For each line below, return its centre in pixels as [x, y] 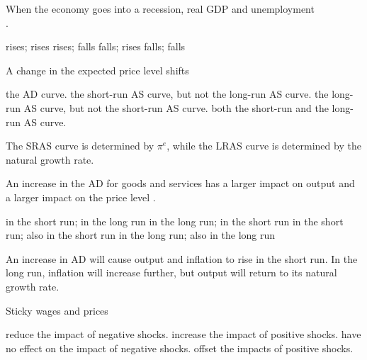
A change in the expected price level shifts [97, 70]
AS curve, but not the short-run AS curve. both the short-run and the [176, 107]
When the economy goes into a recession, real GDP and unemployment [160, 9]
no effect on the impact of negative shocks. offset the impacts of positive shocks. [180, 348]
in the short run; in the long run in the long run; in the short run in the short [175, 221]
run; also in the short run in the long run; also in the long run [141, 235]
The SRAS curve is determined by [80, 146]
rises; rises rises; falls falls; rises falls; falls [96, 46]
